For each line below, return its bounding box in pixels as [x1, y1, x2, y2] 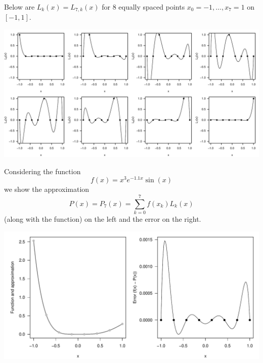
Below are [4, 2, 35, 12]
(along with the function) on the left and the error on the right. [4, 214, 201, 224]
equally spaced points [118, 2, 185, 12]
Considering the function [4, 166, 81, 176]
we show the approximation [4, 184, 90, 194]
